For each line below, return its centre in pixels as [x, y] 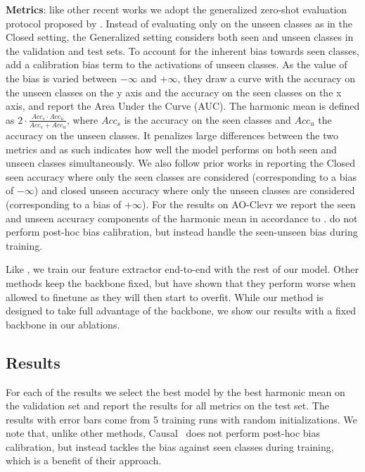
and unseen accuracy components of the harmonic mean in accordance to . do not [182, 218]
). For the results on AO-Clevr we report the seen [249, 204]
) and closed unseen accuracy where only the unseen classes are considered [194, 190]
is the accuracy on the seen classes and [207, 119]
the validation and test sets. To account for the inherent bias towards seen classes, [182, 50]
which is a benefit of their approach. [84, 460]
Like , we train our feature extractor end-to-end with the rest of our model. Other [182, 269]
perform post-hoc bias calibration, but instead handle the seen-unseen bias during [182, 232]
